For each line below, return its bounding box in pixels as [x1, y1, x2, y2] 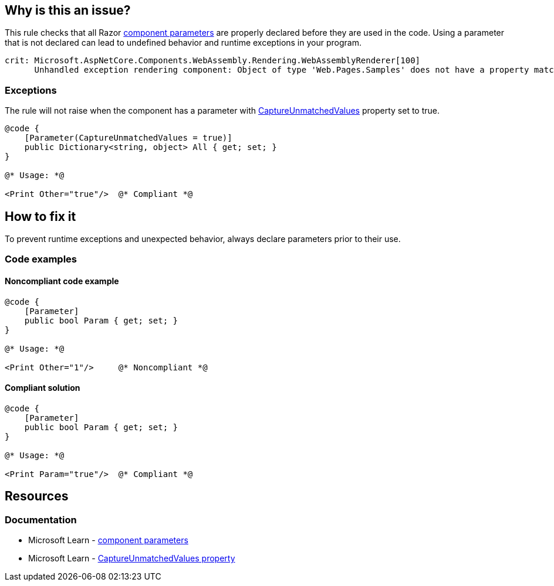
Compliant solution [5, 383, 80, 393]
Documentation [5, 513, 77, 526]
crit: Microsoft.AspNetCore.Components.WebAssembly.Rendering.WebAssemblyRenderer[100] [5, 56, 421, 66]
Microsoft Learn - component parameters [28, 535, 188, 546]
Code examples [5, 253, 77, 265]
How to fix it [5, 209, 76, 224]
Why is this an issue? [5, 3, 131, 18]
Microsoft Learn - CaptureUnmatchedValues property [28, 553, 235, 564]
